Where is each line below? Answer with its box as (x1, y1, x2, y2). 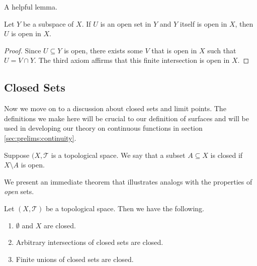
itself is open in (180, 18, 227, 29)
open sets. (4, 186, 34, 197)
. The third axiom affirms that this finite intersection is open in (34, 55, 230, 65)
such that (207, 45, 236, 55)
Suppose (4, 149, 30, 160)
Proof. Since (4, 45, 41, 55)
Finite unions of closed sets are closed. (16, 253, 134, 264)
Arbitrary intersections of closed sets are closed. (16, 237, 163, 247)
